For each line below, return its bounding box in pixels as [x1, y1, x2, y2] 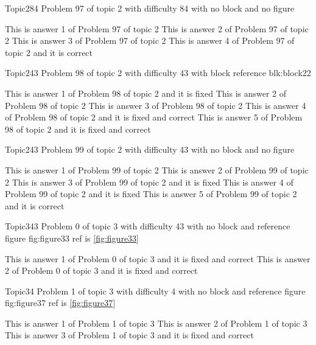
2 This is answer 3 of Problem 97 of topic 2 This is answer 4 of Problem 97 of [5, 34, 295, 47]
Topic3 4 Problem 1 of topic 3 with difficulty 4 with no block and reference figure [5, 284, 306, 297]
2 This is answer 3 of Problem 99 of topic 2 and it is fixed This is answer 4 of [5, 175, 293, 188]
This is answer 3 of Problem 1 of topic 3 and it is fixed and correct [5, 329, 254, 341]
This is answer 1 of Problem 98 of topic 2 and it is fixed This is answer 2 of [5, 86, 287, 99]
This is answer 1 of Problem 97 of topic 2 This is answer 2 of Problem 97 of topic [5, 22, 309, 35]
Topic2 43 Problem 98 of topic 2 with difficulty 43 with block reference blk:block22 [5, 66, 311, 79]
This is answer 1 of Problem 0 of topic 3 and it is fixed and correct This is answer [5, 252, 311, 265]
